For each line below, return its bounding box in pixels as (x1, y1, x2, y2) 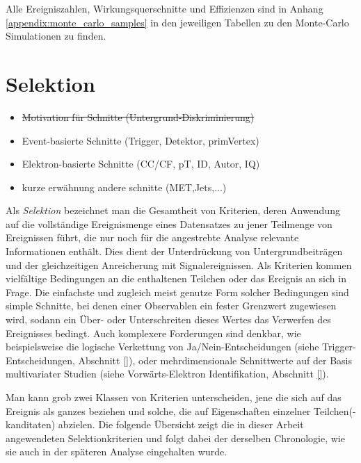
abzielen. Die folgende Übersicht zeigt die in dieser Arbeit (58, 417, 304, 432)
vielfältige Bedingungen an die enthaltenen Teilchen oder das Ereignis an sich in (6, 271, 346, 286)
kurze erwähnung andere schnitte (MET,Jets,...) (22, 179, 227, 194)
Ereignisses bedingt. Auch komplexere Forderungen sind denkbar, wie (6, 325, 301, 340)
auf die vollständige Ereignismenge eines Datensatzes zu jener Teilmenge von (6, 216, 332, 231)
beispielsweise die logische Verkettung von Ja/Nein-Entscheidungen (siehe (6, 339, 319, 354)
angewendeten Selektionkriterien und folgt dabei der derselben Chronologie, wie (6, 430, 345, 445)
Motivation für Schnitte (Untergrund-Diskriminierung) (22, 109, 255, 124)
